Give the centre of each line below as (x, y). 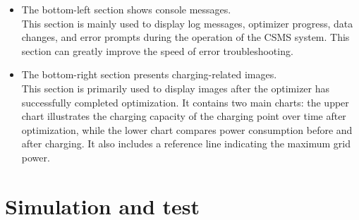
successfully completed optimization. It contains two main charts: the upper (185, 102)
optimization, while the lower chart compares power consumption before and (187, 129)
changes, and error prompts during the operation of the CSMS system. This (185, 37)
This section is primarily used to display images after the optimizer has (176, 88)
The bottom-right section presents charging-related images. (149, 74)
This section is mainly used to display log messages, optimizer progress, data (187, 23)
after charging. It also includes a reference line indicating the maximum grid (186, 143)
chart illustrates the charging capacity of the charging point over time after (184, 116)
